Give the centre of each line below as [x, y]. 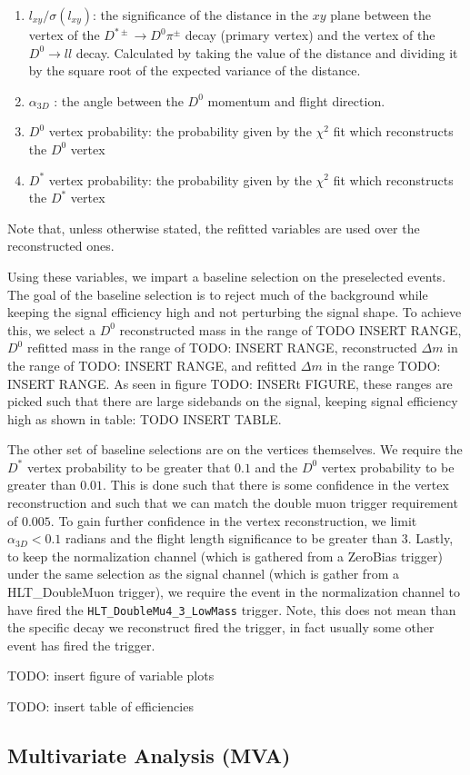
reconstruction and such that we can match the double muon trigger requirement [233, 503]
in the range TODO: [384, 365]
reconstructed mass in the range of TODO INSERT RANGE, [290, 329]
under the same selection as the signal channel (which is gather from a [203, 574]
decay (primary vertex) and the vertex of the [310, 35]
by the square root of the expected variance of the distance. [195, 70]
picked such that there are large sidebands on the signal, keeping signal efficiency [233, 401]
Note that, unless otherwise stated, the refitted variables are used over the [214, 228]
